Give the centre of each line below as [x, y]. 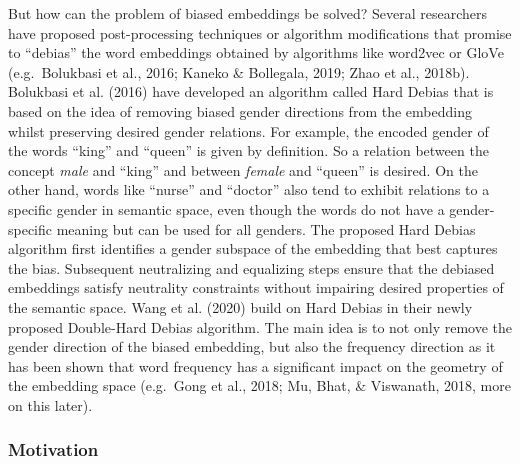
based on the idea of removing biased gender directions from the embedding [240, 110]
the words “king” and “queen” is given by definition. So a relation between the [248, 150]
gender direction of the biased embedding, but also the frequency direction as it [252, 346]
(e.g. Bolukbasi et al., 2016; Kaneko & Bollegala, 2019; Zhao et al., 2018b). [239, 71]
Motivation [53, 449]
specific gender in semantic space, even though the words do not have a [226, 208]
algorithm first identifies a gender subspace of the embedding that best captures [253, 248]
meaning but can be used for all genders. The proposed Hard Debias [266, 228]
